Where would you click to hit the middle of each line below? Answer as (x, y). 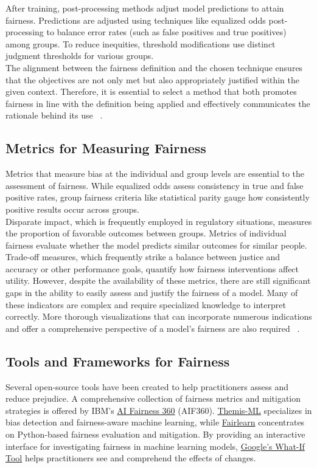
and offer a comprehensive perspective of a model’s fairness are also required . (153, 328)
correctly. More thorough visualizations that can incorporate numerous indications (159, 316)
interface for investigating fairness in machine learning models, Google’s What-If (155, 446)
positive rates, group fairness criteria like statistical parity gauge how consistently (158, 197)
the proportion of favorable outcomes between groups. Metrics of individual (146, 233)
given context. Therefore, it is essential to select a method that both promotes (151, 91)
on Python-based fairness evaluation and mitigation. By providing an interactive (155, 434)
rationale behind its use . (54, 115)
